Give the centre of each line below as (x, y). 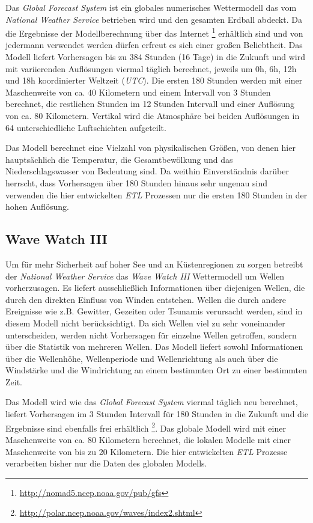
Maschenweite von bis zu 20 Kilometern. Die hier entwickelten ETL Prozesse (147, 451)
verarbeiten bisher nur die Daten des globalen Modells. (106, 463)
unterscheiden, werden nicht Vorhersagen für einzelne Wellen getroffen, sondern (151, 335)
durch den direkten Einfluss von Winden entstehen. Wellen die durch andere (146, 299)
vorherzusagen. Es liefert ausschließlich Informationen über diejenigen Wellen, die (155, 288)
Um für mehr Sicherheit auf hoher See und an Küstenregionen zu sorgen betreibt (154, 264)
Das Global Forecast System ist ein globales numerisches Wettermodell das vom (151, 7)
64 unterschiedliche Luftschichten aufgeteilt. (86, 127)
